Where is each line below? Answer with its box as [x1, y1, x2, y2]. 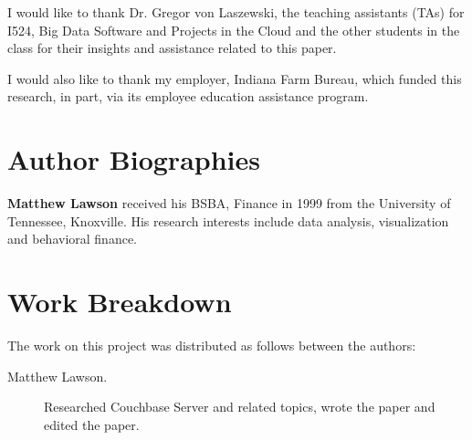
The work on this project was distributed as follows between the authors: [7, 336, 416, 354]
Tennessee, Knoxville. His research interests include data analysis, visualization [7, 211, 449, 230]
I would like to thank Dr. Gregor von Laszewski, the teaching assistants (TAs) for [7, 3, 465, 21]
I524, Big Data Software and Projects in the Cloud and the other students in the [7, 20, 460, 39]
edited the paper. [44, 414, 140, 434]
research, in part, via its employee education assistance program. [7, 87, 369, 106]
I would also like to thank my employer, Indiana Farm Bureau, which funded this [7, 68, 462, 88]
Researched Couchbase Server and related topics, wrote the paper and [44, 397, 435, 416]
